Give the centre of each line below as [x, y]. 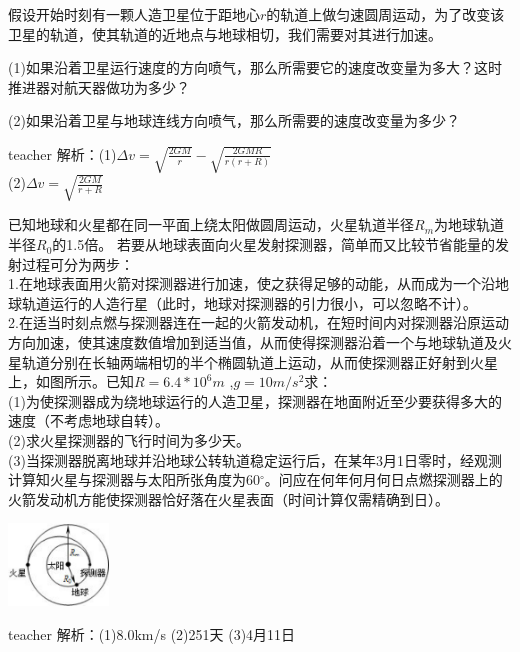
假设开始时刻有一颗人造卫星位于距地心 [134, 14]
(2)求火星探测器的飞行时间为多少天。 [129, 440]
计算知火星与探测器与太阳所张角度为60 [134, 479]
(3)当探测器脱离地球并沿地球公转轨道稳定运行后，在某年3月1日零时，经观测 [255, 459]
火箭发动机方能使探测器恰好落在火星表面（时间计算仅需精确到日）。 [228, 498]
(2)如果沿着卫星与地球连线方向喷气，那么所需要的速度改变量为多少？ [234, 120]
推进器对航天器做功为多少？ [99, 86]
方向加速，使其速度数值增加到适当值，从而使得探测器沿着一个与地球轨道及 [253, 342]
